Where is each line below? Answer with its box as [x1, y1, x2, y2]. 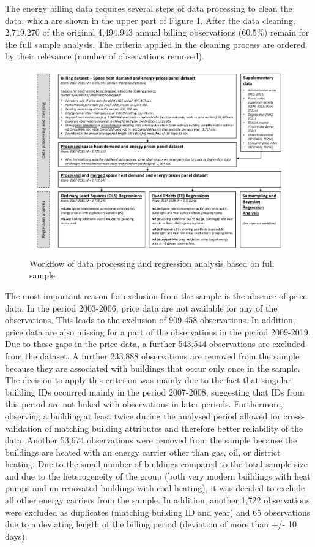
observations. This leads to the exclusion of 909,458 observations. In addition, [5, 313, 295, 326]
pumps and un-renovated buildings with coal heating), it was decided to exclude [5, 481, 305, 494]
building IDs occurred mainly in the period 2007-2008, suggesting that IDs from [5, 385, 305, 398]
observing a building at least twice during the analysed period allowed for [5, 409, 281, 422]
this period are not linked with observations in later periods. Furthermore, [5, 397, 283, 410]
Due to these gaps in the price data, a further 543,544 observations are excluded [5, 337, 305, 350]
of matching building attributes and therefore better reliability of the [44, 421, 303, 434]
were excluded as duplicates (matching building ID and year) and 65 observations [5, 505, 311, 518]
